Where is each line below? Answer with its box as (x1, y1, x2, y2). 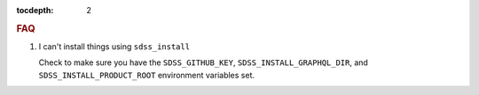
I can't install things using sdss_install (38, 41, 191, 52)
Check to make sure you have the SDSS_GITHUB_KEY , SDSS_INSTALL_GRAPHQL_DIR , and (38, 57, 368, 68)
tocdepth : (16, 5, 54, 15)
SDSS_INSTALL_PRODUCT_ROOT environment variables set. (38, 69, 255, 80)
